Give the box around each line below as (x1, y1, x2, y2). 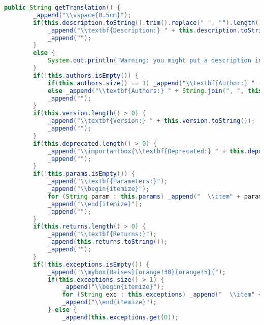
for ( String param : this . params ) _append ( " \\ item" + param (47, 192, 262, 200)
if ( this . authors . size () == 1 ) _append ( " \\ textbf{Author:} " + (47, 79, 262, 87)
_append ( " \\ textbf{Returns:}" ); (47, 231, 157, 238)
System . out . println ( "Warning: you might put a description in (47, 57, 262, 64)
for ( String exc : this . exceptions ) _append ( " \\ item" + (62, 291, 262, 299)
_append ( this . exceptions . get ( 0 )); (62, 313, 179, 321)
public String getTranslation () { (4, 4, 121, 11)
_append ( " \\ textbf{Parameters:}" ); (47, 178, 168, 185)
